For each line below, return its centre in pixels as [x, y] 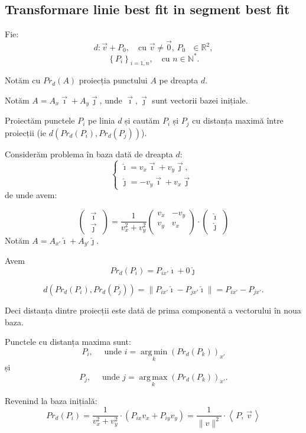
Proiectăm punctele [40, 120]
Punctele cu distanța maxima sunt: [68, 342]
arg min [154, 352]
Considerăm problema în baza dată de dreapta [89, 154]
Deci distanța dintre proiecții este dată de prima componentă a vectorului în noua [153, 310]
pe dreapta [179, 80]
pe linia [101, 120]
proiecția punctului [113, 80]
